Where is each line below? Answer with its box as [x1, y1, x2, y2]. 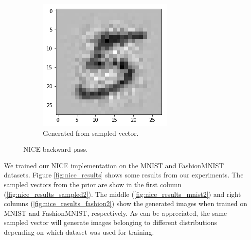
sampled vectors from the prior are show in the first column [4, 179, 182, 189]
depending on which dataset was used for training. [4, 226, 154, 237]
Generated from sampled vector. [43, 128, 139, 138]
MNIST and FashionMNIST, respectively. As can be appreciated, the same [4, 208, 227, 218]
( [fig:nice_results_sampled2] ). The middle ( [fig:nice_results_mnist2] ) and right [4, 189, 241, 199]
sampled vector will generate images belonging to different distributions [4, 217, 217, 227]
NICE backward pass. [23, 144, 88, 154]
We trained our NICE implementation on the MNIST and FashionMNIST [4, 160, 224, 170]
